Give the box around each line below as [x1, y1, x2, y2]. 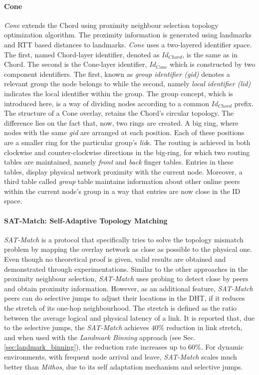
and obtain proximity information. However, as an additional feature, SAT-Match [4, 283, 253, 293]
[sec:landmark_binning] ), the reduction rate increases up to [4, 342, 186, 352]
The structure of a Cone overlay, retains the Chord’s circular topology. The [4, 108, 234, 118]
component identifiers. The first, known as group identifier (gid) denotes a [4, 68, 230, 79]
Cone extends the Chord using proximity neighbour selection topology [4, 19, 219, 30]
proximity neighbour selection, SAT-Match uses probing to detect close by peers [4, 273, 249, 284]
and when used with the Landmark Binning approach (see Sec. [4, 332, 196, 342]
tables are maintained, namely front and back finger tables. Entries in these [4, 157, 234, 167]
